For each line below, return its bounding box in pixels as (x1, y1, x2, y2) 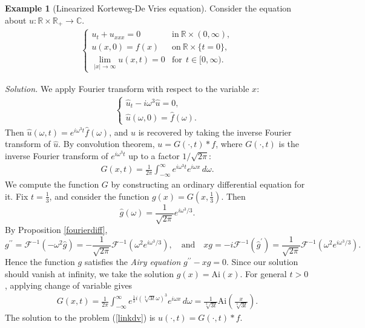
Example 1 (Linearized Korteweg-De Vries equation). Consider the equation (5, 2, 292, 14)
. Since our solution (226, 255, 298, 268)
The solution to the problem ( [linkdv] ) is (5, 311, 156, 324)
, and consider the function (49, 189, 150, 202)
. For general (240, 267, 287, 280)
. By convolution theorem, (58, 137, 155, 150)
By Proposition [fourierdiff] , (5, 223, 108, 236)
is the (278, 137, 300, 150)
